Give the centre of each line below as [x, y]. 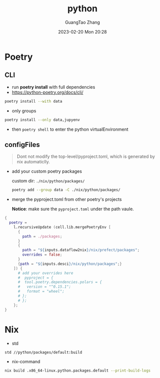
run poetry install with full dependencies [53, 87]
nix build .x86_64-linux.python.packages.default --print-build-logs [78, 371]
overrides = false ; [42, 255]
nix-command [26, 362]
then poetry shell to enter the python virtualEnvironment [70, 129]
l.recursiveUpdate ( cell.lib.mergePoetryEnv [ [62, 227]
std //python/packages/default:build [43, 352]
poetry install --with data [34, 101]
